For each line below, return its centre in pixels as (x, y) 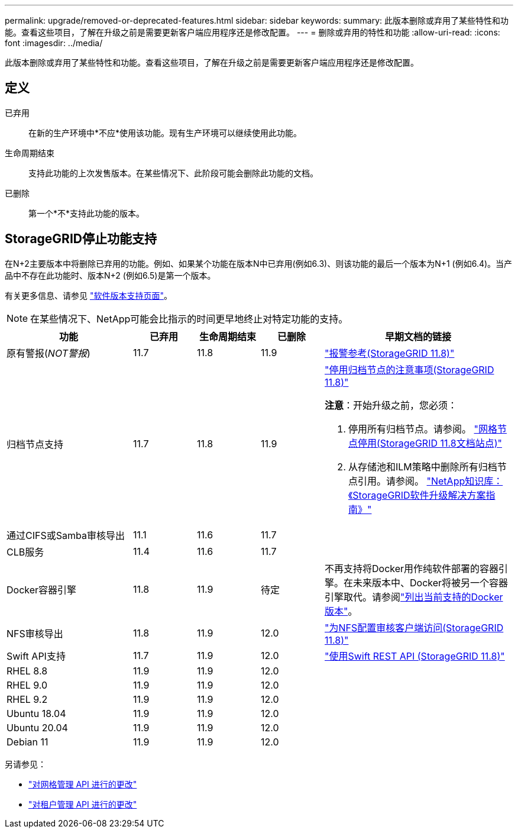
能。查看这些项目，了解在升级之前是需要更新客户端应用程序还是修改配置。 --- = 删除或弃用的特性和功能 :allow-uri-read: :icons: (252, 32)
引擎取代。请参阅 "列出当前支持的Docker (414, 597)
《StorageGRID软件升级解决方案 (417, 495)
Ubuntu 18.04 (36, 713)
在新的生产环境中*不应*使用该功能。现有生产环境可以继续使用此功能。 (165, 133)
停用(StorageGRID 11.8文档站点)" (430, 443)
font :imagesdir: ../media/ (54, 43)
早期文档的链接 (418, 336)
